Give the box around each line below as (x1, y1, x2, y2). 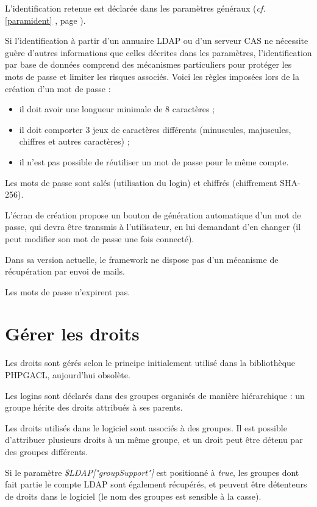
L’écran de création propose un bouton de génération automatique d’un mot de (5, 208, 301, 221)
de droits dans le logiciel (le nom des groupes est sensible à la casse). (5, 489, 262, 502)
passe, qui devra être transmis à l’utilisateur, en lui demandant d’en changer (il (5, 220, 301, 233)
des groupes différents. (5, 445, 88, 458)
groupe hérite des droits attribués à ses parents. (5, 401, 183, 414)
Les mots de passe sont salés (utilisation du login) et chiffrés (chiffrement (5, 176, 277, 189)
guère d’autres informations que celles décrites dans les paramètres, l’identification (5, 46, 312, 59)
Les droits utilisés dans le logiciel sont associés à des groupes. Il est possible (5, 421, 287, 434)
